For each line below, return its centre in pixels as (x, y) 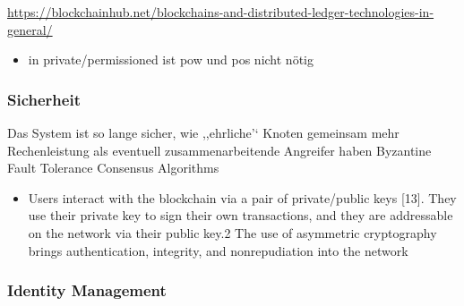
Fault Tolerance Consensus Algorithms (113, 168)
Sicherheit (44, 99)
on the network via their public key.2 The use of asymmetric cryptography (232, 232)
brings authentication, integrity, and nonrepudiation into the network (218, 250)
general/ (30, 29)
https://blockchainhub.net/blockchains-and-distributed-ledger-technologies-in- (221, 12)
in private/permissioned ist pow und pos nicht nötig (171, 59)
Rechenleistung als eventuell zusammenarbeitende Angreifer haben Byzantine (219, 150)
